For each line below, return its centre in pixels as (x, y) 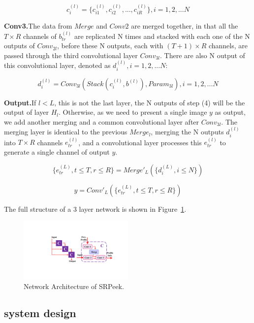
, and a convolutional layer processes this (140, 142)
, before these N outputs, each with (110, 46)
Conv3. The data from (38, 26)
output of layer (27, 112)
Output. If (20, 102)
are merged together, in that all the (185, 26)
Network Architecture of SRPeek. (74, 286)
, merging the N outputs (187, 132)
